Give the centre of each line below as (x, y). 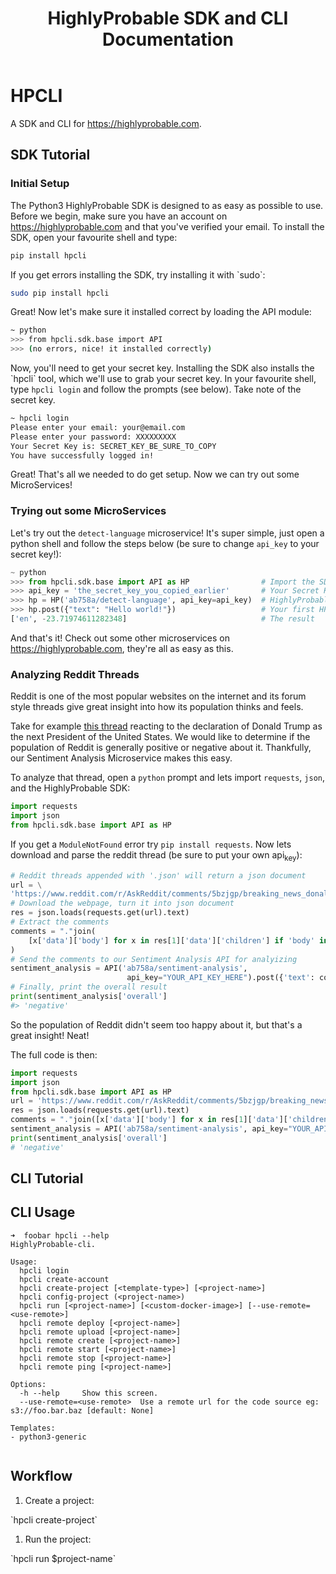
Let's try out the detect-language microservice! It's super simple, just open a (167, 533)
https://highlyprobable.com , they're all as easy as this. (122, 648)
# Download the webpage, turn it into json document (122, 903)
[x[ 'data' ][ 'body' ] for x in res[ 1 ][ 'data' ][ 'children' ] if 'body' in (178, 940)
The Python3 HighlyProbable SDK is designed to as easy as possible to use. (167, 205)
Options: (28, 1384)
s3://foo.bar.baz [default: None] (82, 1410)
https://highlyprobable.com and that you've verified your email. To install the (167, 226)
